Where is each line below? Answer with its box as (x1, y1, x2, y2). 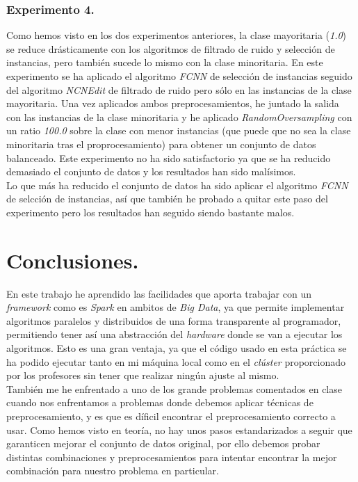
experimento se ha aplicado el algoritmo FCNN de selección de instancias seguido (6, 69, 352, 83)
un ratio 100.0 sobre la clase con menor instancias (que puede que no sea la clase (6, 123, 351, 138)
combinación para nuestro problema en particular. (6, 463, 219, 478)
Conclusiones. (6, 246, 139, 274)
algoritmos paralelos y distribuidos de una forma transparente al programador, (6, 313, 341, 328)
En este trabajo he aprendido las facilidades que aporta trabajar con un (6, 286, 311, 300)
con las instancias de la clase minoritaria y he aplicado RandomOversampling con (6, 109, 352, 124)
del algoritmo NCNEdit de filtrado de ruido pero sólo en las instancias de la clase (6, 82, 352, 97)
